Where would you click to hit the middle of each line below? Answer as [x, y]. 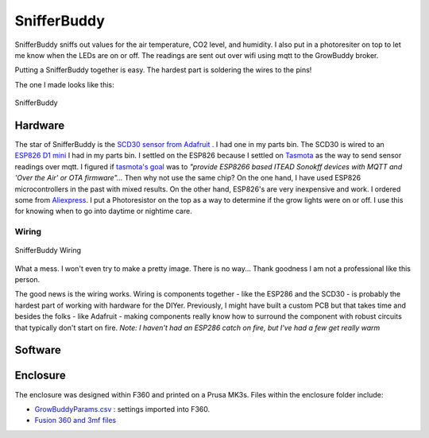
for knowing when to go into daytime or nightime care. [103, 211]
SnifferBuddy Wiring [48, 250]
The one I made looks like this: [64, 84]
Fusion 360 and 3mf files [75, 421]
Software [38, 350]
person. [27, 280]
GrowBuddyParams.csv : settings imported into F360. [122, 409]
